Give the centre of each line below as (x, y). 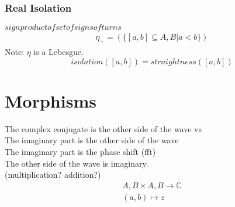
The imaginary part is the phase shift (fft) (80, 151)
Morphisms (51, 100)
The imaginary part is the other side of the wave (92, 140)
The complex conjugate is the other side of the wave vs (103, 128)
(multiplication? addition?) (53, 175)
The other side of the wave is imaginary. (77, 163)
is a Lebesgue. (58, 52)
